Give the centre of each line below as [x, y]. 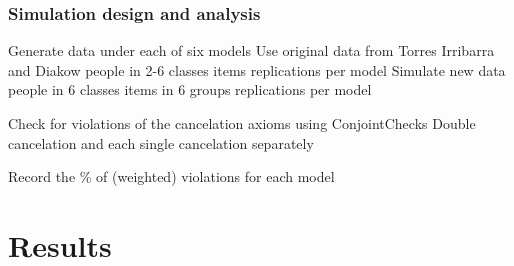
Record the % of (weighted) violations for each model [171, 176]
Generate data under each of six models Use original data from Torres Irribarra [251, 50]
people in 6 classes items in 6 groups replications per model [190, 89]
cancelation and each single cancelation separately [161, 142]
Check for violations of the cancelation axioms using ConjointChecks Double [242, 123]
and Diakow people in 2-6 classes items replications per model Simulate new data [257, 69]
